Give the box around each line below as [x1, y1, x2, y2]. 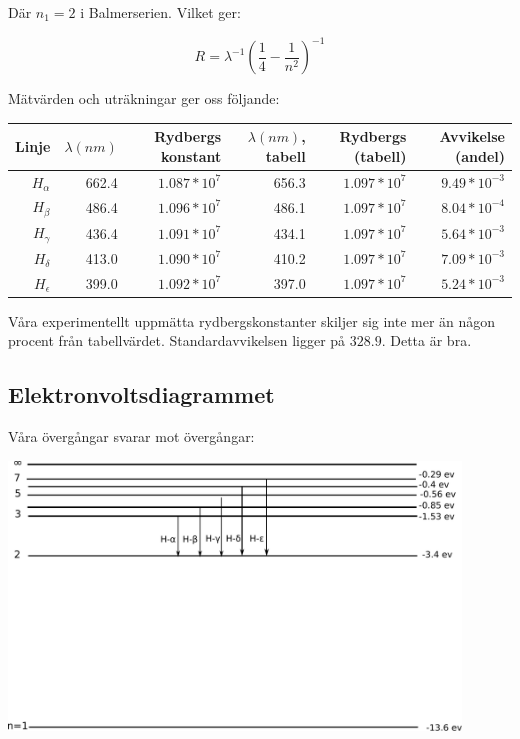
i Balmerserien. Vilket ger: [80, 2, 241, 22]
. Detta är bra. [381, 330, 472, 351]
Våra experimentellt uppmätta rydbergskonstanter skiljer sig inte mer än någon [8, 310, 496, 331]
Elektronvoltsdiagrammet [8, 379, 275, 410]
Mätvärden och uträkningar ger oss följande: [8, 88, 280, 109]
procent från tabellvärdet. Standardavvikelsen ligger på [8, 330, 346, 351]
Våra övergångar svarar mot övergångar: [8, 426, 255, 447]
